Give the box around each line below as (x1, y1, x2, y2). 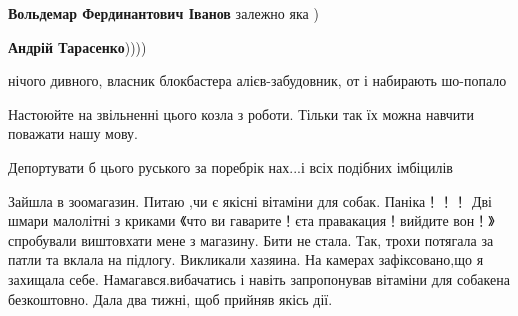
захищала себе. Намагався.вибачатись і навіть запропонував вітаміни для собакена (8, 268, 510, 289)
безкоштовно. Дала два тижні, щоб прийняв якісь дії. (8, 288, 333, 309)
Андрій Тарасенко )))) (8, 36, 147, 57)
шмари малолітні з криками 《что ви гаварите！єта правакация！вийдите (8, 210, 449, 231)
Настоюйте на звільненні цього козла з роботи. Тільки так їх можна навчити (8, 103, 474, 124)
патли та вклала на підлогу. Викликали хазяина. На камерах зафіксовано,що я (8, 249, 484, 270)
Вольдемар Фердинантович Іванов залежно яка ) (8, 3, 319, 23)
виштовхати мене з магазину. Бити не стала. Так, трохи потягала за (81, 229, 494, 250)
